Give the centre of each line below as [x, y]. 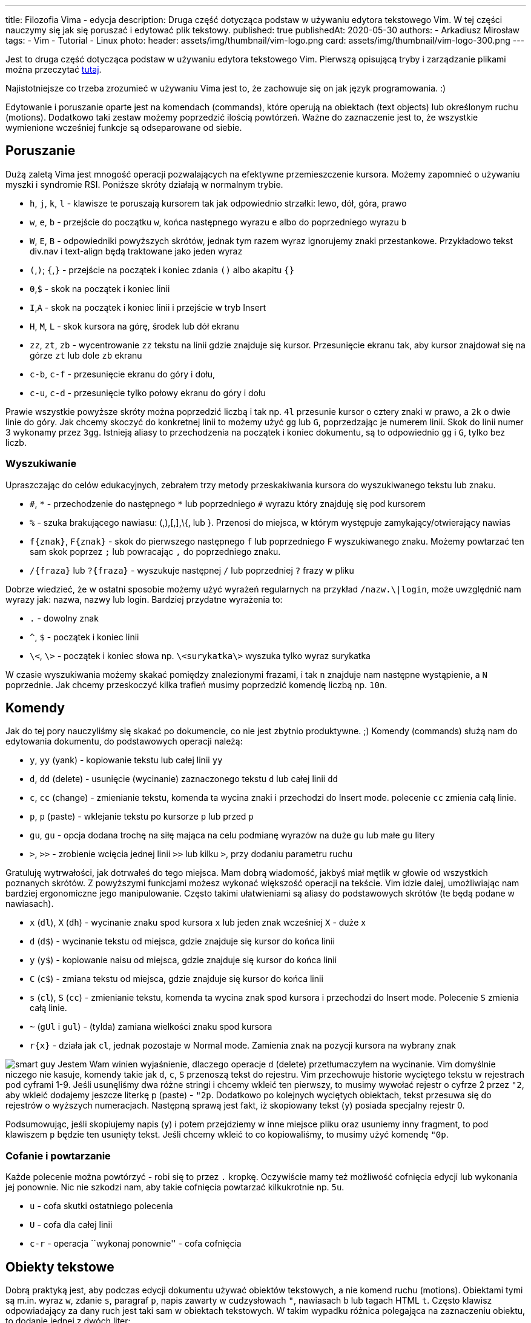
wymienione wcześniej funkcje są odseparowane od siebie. [124, 128]
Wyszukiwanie [41, 464]
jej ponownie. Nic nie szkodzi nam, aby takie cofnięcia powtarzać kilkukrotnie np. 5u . [175, 1187]
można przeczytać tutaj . [54, 69]
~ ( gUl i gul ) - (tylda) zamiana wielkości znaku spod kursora [151, 1027]
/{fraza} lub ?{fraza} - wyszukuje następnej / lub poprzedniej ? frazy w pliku [192, 570]
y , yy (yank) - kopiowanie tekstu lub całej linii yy [126, 760]
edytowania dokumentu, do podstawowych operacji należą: [124, 741]
